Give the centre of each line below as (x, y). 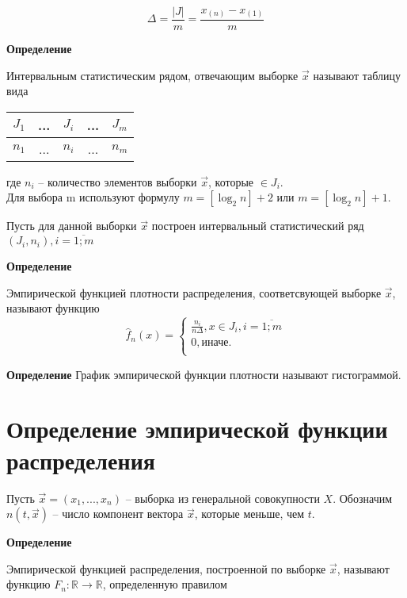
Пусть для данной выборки (72, 226)
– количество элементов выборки (118, 181)
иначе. (217, 343)
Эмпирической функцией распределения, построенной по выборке (166, 568)
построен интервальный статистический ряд (258, 226)
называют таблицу (357, 75)
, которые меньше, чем (249, 514)
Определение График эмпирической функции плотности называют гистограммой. (204, 374)
